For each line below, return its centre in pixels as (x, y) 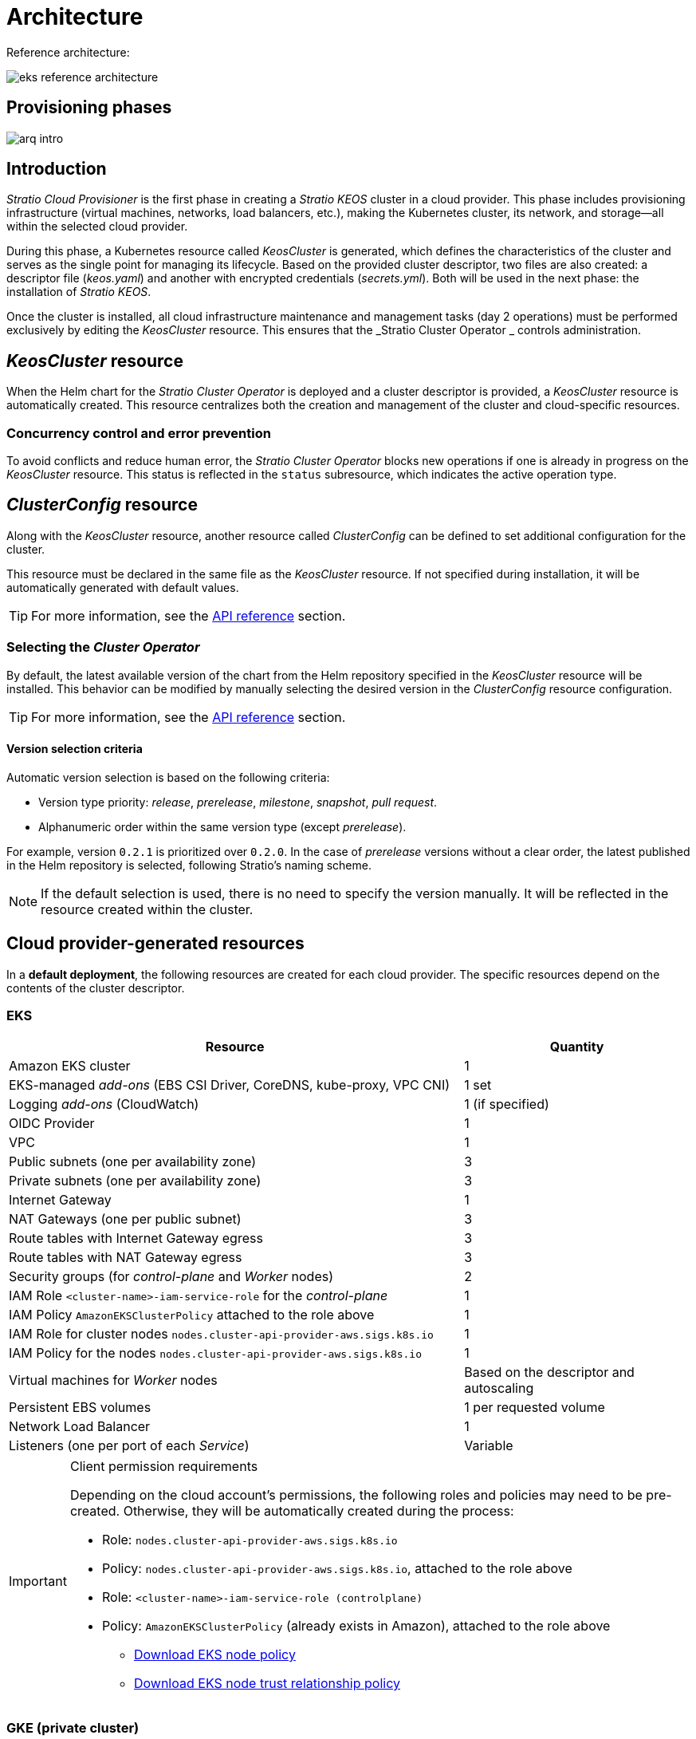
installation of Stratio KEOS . (79, 292)
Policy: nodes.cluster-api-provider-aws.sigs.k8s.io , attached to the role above (337, 1569)
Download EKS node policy (214, 1655)
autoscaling (499, 1388)
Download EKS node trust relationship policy (267, 1684)
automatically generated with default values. (123, 587)
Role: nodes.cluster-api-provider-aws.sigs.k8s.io (250, 1540)
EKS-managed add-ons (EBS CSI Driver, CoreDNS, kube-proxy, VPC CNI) (230, 1085)
